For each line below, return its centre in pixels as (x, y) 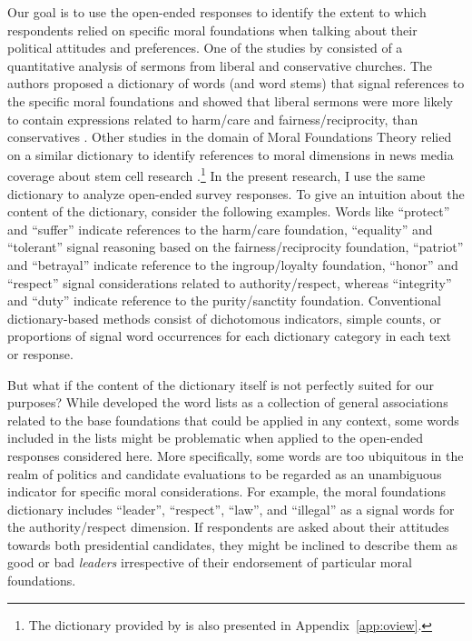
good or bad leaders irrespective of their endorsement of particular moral (210, 562)
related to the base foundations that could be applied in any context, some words (233, 420)
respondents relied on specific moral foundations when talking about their (212, 30)
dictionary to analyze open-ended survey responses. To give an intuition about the (236, 193)
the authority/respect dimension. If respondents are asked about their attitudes (228, 527)
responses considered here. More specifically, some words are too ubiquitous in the (236, 455)
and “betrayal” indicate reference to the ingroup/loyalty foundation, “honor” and (233, 264)
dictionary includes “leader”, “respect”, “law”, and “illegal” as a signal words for (231, 509)
